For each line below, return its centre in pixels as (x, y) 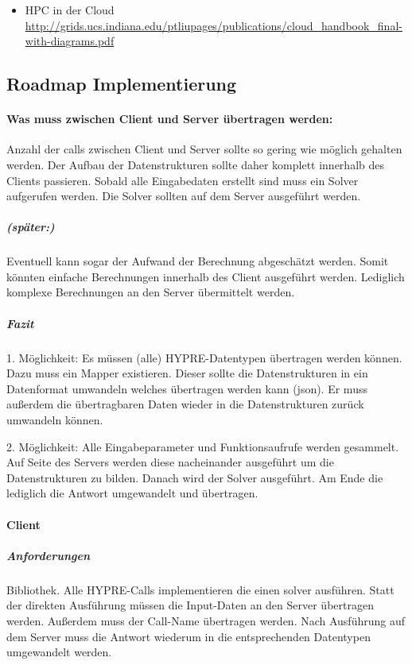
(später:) (31, 227)
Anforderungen (49, 555)
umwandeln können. (55, 420)
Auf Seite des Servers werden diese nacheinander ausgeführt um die (170, 462)
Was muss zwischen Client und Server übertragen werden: (170, 119)
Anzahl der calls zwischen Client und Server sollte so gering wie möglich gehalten (204, 149)
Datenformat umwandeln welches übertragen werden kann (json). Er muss (187, 388)
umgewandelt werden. (59, 652)
